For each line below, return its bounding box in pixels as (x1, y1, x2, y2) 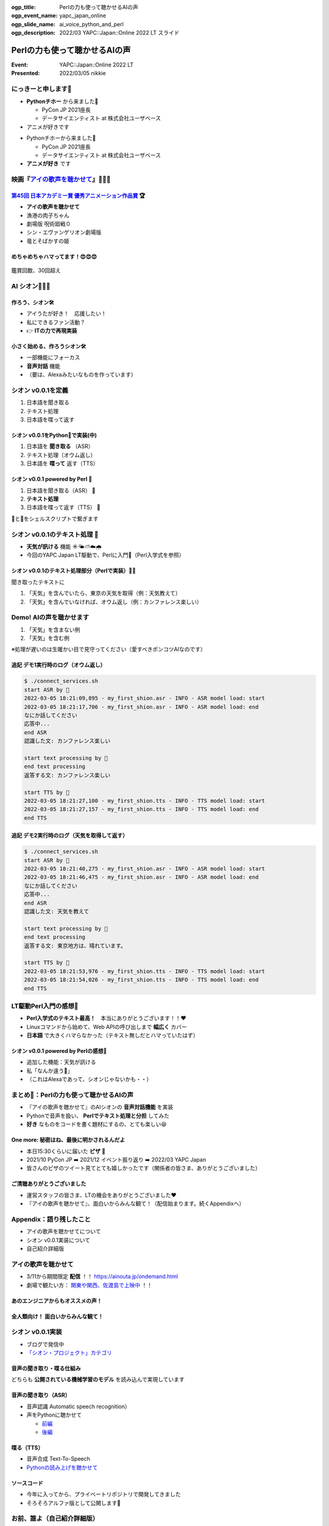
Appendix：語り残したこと (11, 1215, 91, 1223)
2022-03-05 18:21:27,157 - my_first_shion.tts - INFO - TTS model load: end (24, 806, 259, 813)
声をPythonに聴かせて (26, 1411, 82, 1419)
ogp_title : (11, 4, 36, 10)
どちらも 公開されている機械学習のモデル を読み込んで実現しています (11, 1376, 185, 1383)
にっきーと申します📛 (11, 85, 72, 93)
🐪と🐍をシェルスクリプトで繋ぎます (11, 515, 99, 522)
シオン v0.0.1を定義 (11, 386, 68, 394)
